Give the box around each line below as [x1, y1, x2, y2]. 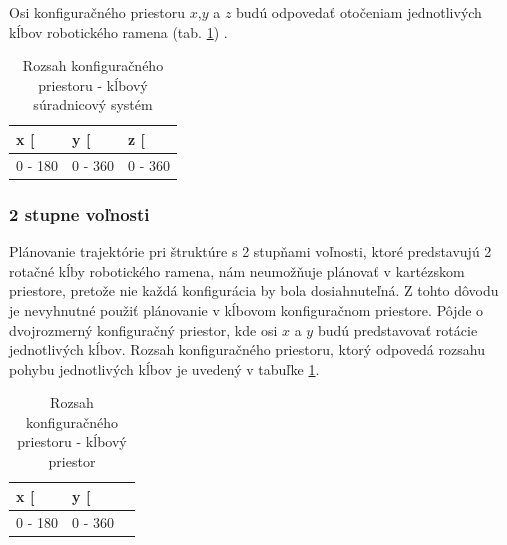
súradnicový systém [33, 94, 153, 115]
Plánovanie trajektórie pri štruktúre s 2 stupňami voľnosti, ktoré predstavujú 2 [9, 241, 492, 262]
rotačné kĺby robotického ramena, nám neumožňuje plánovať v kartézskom [9, 260, 465, 281]
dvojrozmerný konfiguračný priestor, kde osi [9, 319, 278, 340]
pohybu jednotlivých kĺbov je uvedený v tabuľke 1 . [9, 358, 320, 379]
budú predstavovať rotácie [317, 319, 478, 340]
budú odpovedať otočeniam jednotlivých [236, 2, 482, 22]
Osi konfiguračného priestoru [9, 2, 186, 22]
